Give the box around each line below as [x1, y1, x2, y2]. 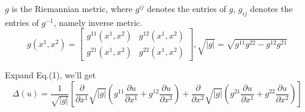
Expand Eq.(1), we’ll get [5, 69, 96, 81]
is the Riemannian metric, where [11, 2, 133, 14]
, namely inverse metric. [53, 16, 143, 28]
